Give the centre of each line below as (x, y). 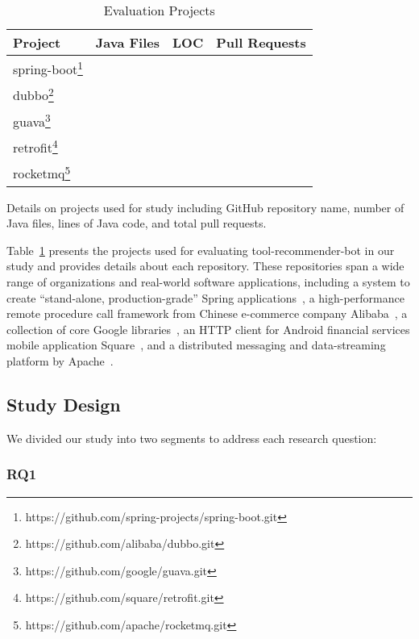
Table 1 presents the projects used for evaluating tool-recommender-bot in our (201, 250)
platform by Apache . (60, 360)
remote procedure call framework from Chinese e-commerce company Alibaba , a (207, 313)
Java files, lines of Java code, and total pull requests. (137, 223)
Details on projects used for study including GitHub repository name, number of (205, 207)
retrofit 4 (35, 146)
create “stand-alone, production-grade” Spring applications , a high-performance (205, 297)
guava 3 (32, 120)
